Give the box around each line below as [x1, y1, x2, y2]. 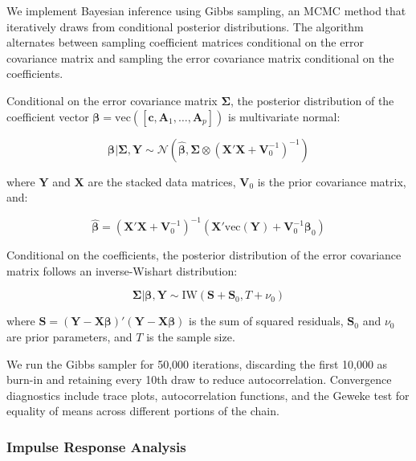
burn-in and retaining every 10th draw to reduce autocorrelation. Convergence [6, 371, 392, 388]
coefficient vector [6, 108, 89, 124]
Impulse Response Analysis [6, 436, 186, 456]
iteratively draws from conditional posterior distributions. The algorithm [6, 18, 364, 35]
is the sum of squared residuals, [189, 312, 344, 329]
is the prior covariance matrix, [257, 173, 406, 190]
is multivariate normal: [228, 108, 341, 124]
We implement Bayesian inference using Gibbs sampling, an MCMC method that [6, 2, 406, 18]
